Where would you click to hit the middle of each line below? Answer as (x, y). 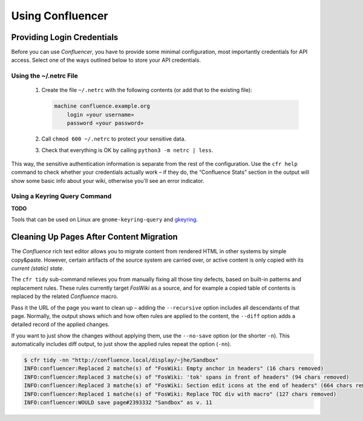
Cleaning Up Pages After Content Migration (94, 237)
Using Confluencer (60, 16)
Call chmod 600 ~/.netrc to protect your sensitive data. (114, 139)
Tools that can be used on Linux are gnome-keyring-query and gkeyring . (105, 220)
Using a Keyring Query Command (61, 196)
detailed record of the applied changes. (60, 325)
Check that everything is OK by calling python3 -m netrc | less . (127, 150)
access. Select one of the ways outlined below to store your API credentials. (106, 60)
